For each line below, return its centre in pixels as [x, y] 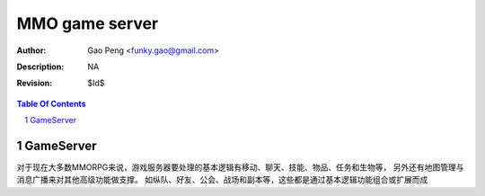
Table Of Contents [51, 103]
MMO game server [88, 23]
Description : [40, 67]
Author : [31, 50]
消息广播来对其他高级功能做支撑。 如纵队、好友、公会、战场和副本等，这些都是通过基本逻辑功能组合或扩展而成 [222, 180]
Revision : [35, 83]
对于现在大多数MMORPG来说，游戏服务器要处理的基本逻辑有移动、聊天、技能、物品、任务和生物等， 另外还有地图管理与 [240, 167]
